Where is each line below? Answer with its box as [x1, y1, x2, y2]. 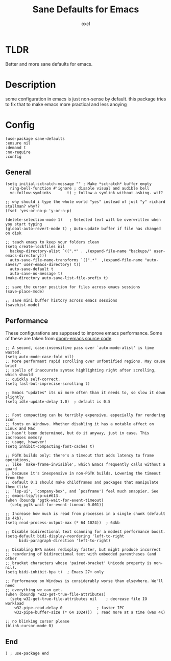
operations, [5, 458, 31, 463]
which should [5, 373, 33, 378]
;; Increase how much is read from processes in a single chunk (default [5, 511, 166, 517]
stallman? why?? [5, 204, 40, 209]
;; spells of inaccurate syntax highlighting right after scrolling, [5, 368, 157, 373]
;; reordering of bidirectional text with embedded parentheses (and [5, 552, 157, 557]
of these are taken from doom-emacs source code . [5, 336, 113, 342]
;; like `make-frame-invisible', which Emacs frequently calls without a [5, 462, 166, 467]
